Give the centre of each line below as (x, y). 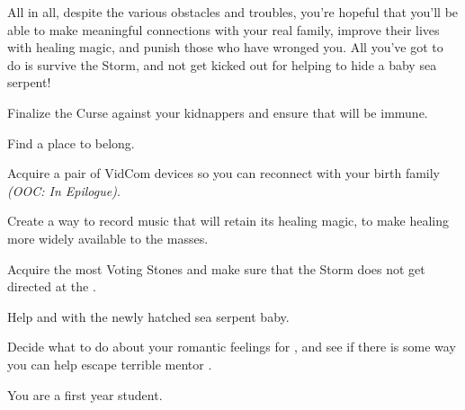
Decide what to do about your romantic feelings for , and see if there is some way (232, 347)
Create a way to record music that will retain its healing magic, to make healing (228, 221)
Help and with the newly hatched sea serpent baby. (148, 316)
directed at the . (52, 286)
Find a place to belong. (71, 143)
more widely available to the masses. (108, 238)
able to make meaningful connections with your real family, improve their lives (224, 29)
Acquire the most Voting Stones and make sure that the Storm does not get (216, 268)
